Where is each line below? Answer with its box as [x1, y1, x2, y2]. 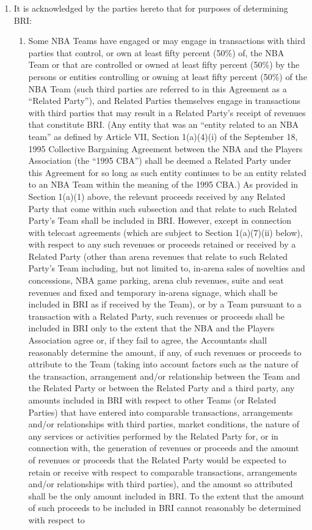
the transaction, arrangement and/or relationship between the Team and [28, 369, 300, 382]
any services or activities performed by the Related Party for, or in [28, 429, 278, 442]
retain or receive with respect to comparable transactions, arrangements [28, 465, 297, 478]
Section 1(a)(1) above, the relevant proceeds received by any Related [28, 190, 286, 202]
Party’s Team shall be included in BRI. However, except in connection [28, 214, 292, 227]
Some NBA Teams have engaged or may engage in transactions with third [28, 34, 306, 47]
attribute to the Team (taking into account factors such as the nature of [28, 358, 299, 370]
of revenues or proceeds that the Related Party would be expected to [28, 453, 286, 466]
